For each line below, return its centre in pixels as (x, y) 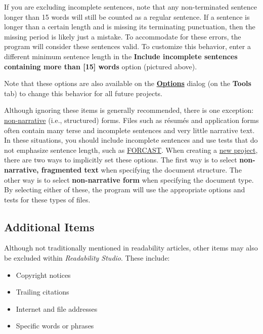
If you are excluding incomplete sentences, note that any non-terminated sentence (130, 7)
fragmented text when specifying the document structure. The (141, 169)
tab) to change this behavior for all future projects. (83, 93)
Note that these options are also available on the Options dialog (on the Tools (128, 83)
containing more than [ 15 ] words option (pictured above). (101, 66)
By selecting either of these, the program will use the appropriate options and (125, 190)
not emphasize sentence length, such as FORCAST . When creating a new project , (131, 150)
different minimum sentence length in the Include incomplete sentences (121, 56)
